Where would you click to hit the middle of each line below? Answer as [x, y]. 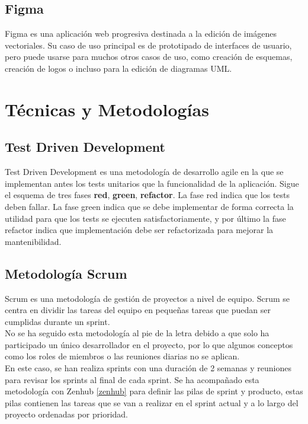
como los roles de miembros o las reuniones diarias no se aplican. [122, 356]
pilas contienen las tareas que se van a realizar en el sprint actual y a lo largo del [152, 402]
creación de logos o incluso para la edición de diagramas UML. [118, 68]
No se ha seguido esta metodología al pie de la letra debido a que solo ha [137, 333]
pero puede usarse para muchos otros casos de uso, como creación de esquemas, [149, 57]
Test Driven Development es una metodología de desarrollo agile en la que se [144, 172]
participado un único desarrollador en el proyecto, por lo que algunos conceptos [149, 344]
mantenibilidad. [33, 241]
